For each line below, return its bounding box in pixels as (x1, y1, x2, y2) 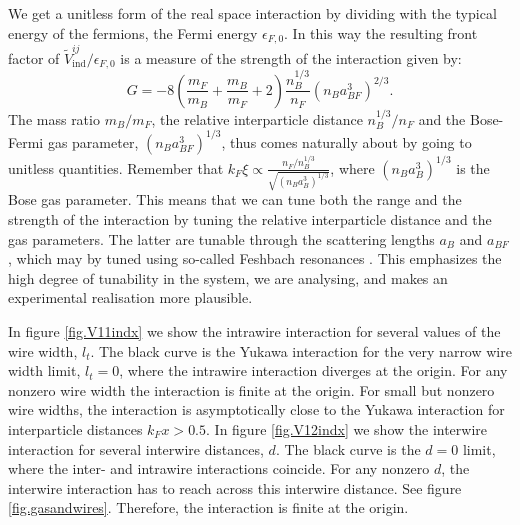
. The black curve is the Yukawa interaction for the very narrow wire (90, 340, 512, 361)
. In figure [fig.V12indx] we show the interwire (206, 418, 488, 439)
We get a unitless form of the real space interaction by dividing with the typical (8, 3, 497, 23)
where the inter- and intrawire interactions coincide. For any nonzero (8, 458, 430, 479)
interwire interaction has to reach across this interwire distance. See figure (8, 477, 462, 498)
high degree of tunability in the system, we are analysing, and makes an (8, 267, 448, 288)
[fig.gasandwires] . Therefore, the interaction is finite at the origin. (8, 497, 409, 518)
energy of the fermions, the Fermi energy (8, 22, 258, 43)
